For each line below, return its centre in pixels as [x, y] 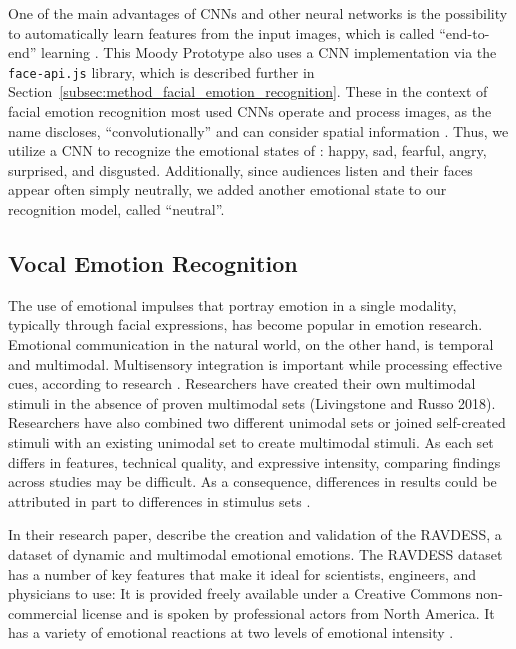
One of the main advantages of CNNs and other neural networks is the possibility [258, 13]
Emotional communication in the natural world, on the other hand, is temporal [251, 343]
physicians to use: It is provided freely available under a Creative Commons [239, 593]
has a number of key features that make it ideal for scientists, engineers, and [242, 573]
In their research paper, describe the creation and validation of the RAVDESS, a [255, 534]
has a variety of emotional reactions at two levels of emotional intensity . [231, 632]
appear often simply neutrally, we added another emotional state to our [227, 189]
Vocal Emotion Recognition [153, 262]
